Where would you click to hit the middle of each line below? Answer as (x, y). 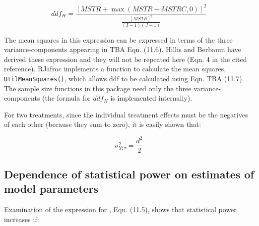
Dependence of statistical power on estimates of (129, 174)
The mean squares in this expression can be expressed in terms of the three (118, 39)
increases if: (22, 219)
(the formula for (66, 98)
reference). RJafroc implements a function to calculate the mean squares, (115, 69)
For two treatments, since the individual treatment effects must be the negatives (126, 114)
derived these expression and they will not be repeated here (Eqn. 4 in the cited (126, 59)
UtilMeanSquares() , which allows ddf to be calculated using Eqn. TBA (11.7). (124, 78)
